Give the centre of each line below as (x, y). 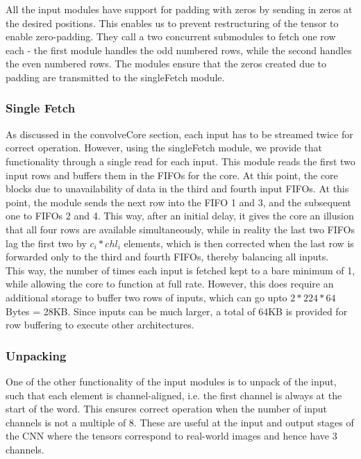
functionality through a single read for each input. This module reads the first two (180, 161)
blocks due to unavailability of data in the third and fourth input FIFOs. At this (177, 189)
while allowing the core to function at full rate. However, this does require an (170, 284)
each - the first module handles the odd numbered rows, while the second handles (179, 50)
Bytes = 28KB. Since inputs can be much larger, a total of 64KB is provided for (177, 311)
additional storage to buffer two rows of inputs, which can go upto (146, 297)
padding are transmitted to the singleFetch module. (115, 77)
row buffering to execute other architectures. (100, 325)
